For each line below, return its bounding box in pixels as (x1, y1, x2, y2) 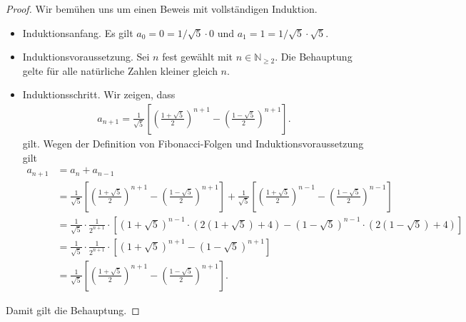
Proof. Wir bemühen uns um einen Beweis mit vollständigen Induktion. (6, 1, 318, 16)
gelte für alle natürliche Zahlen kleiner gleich (22, 63, 218, 78)
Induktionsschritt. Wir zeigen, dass (22, 87, 176, 102)
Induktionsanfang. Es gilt (22, 25, 133, 40)
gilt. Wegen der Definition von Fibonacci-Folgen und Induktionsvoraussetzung (22, 136, 364, 150)
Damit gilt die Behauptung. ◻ (6, 302, 140, 317)
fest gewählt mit (162, 49, 233, 64)
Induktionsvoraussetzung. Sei (22, 49, 150, 64)
